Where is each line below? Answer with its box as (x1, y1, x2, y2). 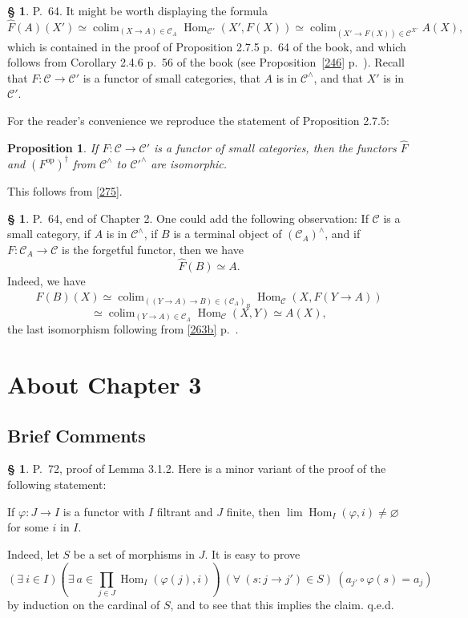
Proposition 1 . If (7, 139, 99, 156)
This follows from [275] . (7, 182, 123, 199)
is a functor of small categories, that (83, 69, 260, 86)
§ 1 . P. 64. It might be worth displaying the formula (7, 2, 268, 18)
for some (7, 519, 49, 535)
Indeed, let (7, 545, 59, 562)
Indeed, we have (7, 272, 86, 289)
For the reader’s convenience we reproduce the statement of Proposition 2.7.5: (7, 112, 389, 128)
